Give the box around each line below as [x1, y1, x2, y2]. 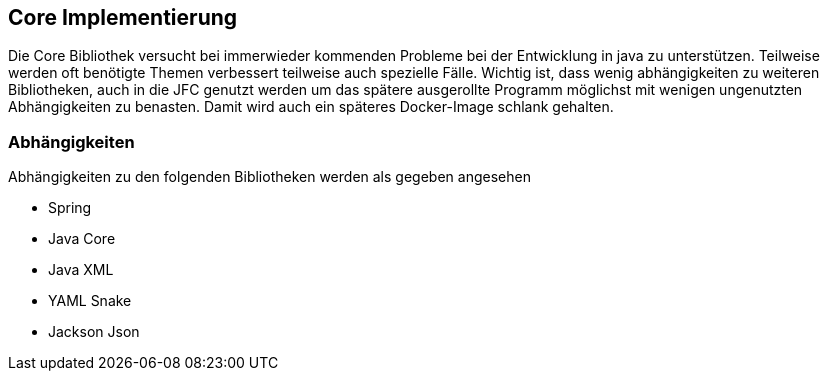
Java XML [48, 261, 114, 279]
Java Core [48, 230, 116, 248]
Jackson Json [48, 323, 140, 341]
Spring [48, 199, 92, 217]
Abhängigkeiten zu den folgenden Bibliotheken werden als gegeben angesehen [8, 168, 531, 186]
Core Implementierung [8, 5, 238, 30]
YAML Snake [48, 292, 132, 310]
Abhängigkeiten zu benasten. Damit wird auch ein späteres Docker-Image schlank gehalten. [8, 98, 614, 116]
